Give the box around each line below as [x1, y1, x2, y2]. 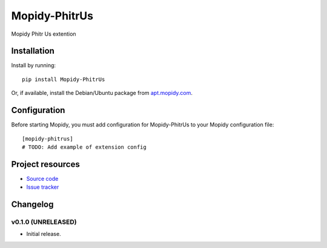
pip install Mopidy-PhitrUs [22, 76, 105, 83]
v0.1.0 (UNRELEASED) [11, 218, 77, 226]
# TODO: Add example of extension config [22, 143, 147, 151]
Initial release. [26, 230, 61, 238]
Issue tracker [26, 183, 59, 191]
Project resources [11, 159, 80, 169]
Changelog [11, 200, 54, 210]
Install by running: [11, 62, 56, 69]
